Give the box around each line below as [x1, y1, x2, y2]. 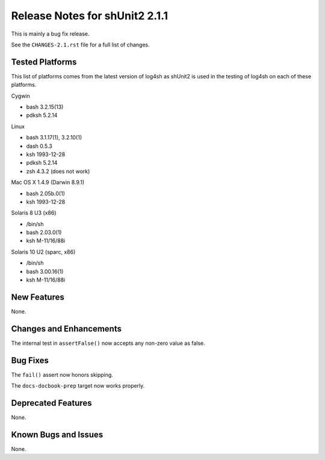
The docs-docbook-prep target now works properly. [11, 382, 145, 389]
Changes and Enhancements [11, 323, 122, 334]
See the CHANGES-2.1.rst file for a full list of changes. [11, 41, 150, 48]
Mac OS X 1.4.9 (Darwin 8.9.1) [11, 178, 85, 186]
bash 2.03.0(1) [26, 229, 62, 236]
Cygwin [11, 92, 30, 99]
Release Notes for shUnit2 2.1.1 [11, 9, 169, 22]
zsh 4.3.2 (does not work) [26, 168, 90, 175]
